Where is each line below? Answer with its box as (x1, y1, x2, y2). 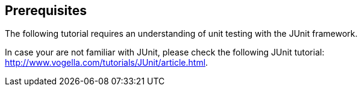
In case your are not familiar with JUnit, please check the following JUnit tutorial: (5, 47, 325, 58)
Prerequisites (5, 3, 87, 18)
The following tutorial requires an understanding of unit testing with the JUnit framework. (5, 28, 358, 39)
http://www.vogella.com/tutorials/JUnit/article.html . (5, 57, 208, 68)
